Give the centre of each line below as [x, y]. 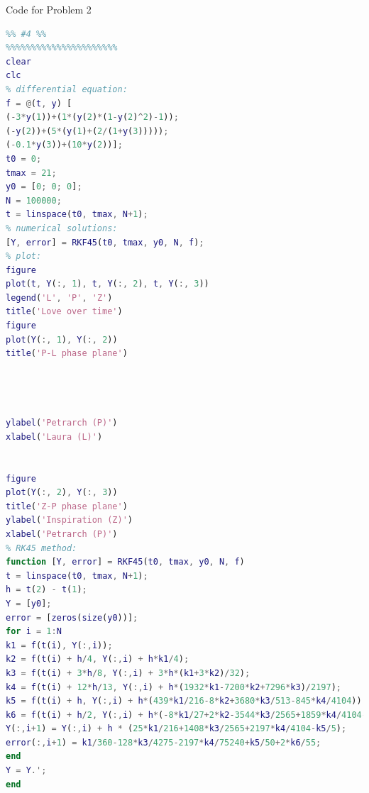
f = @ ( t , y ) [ [39, 103]
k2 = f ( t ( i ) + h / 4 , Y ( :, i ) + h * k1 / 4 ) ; [98, 659]
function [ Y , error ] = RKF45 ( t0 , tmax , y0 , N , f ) [125, 562]
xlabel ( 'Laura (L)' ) [54, 437]
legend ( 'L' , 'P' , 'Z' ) [59, 298]
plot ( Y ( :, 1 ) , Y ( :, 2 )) [62, 339]
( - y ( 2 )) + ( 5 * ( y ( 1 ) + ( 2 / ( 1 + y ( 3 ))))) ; [87, 131]
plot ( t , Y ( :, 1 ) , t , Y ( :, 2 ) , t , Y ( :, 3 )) [108, 284]
